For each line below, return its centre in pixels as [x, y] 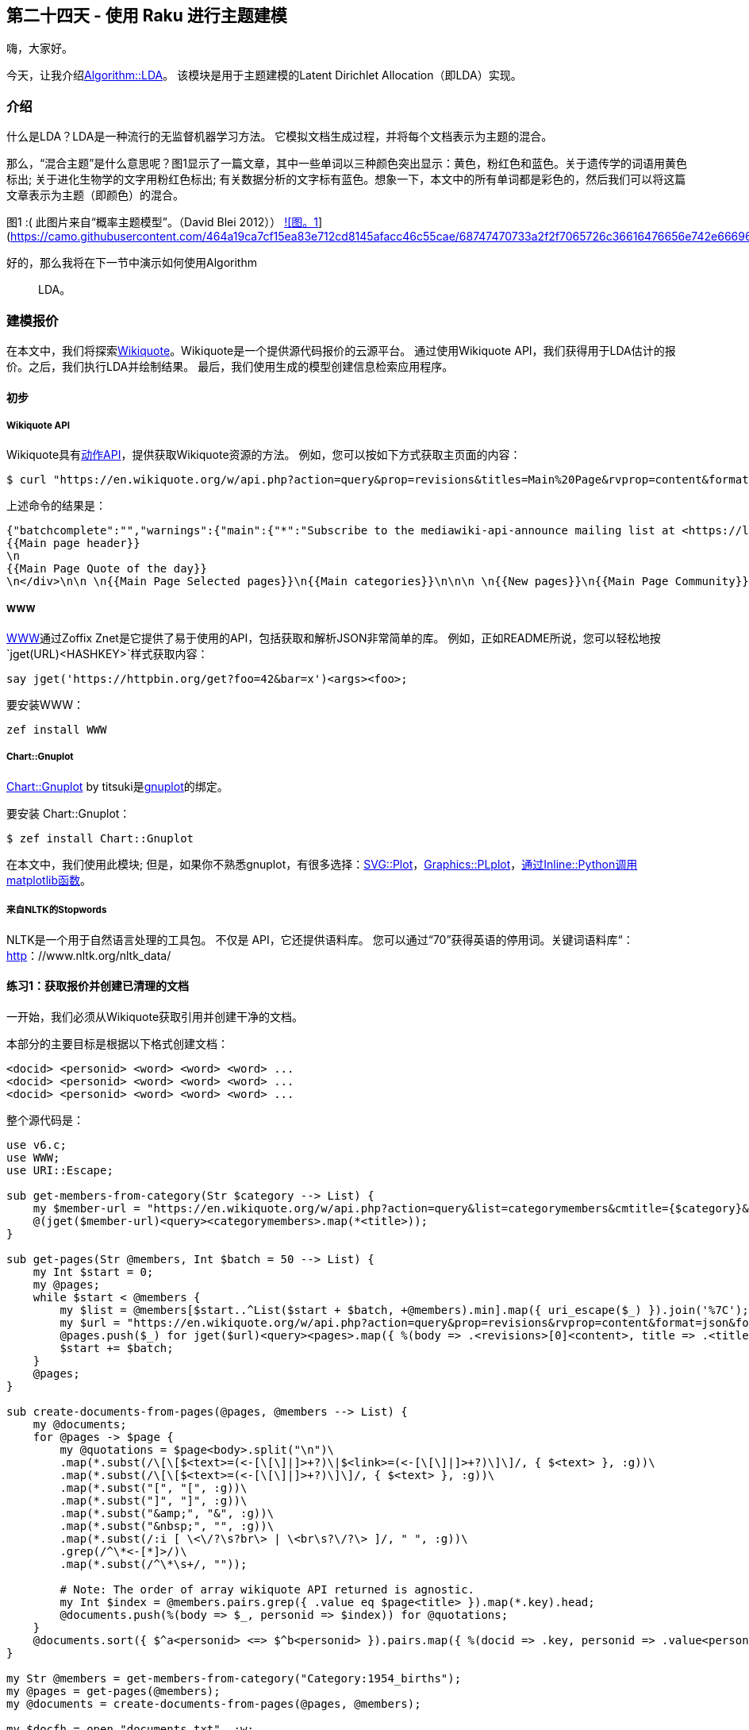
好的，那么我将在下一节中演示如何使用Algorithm [132, 263]
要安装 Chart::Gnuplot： [69, 813]
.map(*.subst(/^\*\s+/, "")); [154, 1564]
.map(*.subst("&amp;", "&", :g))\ [167, 1513]
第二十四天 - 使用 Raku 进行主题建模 [147, 15]
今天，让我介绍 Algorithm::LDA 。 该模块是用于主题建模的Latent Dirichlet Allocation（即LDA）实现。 [264, 75]
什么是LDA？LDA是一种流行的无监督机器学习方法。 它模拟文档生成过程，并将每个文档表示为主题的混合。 [280, 137]
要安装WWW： [46, 705]
